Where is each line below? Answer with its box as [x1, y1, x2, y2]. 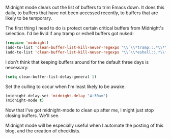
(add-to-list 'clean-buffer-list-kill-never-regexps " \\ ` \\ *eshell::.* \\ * [5, 49, 167, 55]
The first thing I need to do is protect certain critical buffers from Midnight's [5, 25, 164, 31]
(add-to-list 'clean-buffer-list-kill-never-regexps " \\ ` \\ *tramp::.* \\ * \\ [5, 45, 169, 50]
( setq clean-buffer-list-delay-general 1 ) [5, 74, 97, 79]
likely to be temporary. [5, 15, 52, 21]
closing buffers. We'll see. [5, 113, 60, 119]
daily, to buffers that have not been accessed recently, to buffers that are [5, 10, 158, 16]
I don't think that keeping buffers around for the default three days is [5, 59, 149, 65]
